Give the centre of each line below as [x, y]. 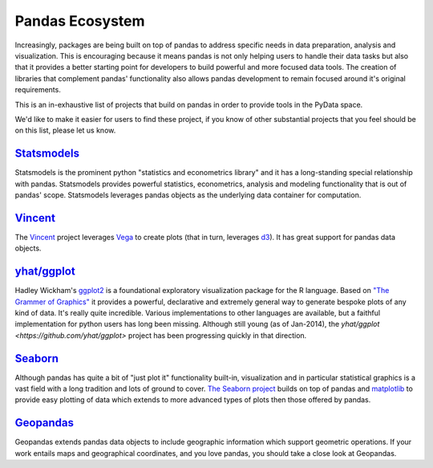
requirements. [38, 90]
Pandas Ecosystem [80, 21]
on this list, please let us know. [65, 130]
